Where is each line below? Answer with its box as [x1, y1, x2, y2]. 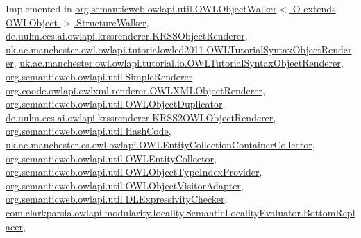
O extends [292, 1, 336, 15]
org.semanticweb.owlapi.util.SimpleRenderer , [6, 69, 196, 83]
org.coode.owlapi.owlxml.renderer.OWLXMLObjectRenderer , [6, 83, 265, 97]
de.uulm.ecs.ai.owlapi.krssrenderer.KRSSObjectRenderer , [6, 28, 248, 43]
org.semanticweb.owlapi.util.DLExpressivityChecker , [6, 192, 228, 206]
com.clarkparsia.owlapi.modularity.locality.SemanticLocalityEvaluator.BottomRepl [6, 205, 355, 219]
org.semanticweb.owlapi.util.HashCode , [6, 124, 171, 138]
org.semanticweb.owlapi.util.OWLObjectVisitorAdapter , [6, 178, 244, 192]
